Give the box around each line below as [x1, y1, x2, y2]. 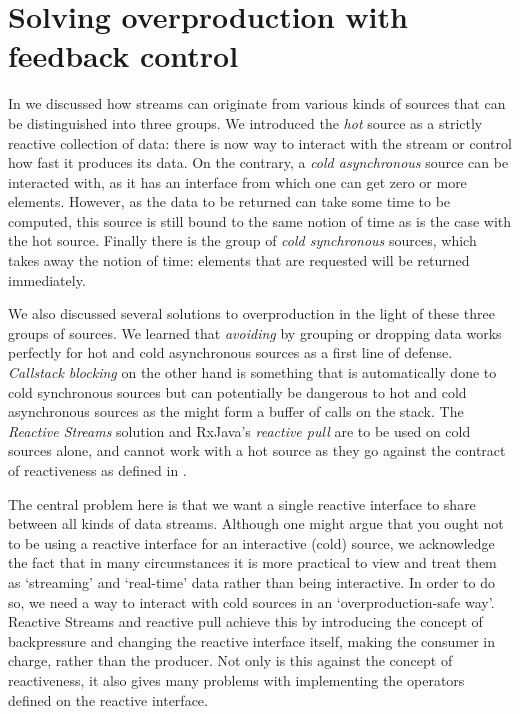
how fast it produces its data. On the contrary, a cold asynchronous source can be [8, 152, 509, 173]
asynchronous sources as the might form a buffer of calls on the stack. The [8, 401, 464, 422]
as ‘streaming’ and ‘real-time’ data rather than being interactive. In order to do [8, 571, 495, 592]
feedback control [8, 35, 239, 76]
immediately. [8, 269, 86, 290]
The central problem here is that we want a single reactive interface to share [8, 493, 476, 514]
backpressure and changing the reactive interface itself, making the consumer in [8, 630, 495, 651]
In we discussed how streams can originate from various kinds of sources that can [8, 93, 506, 114]
